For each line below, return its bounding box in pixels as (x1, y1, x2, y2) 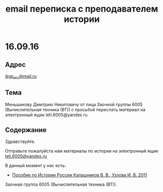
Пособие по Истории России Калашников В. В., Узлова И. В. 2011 (12, 172, 147, 178)
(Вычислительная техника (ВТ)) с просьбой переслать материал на (5, 106, 146, 112)
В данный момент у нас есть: (5, 163, 66, 169)
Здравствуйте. (5, 139, 36, 144)
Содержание (5, 126, 47, 134)
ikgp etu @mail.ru (5, 73, 37, 80)
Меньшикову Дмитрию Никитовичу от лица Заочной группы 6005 (5, 101, 143, 107)
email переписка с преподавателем (5, 3, 158, 15)
